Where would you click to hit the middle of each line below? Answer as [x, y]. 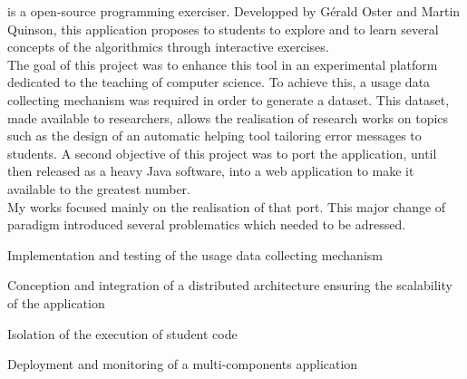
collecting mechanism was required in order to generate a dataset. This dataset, [229, 99]
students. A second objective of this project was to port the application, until [222, 153]
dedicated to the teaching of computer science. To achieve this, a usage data [219, 82]
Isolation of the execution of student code [122, 333]
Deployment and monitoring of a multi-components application [183, 364]
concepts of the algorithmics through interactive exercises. [168, 47]
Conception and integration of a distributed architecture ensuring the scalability [230, 285]
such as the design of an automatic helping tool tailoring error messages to [214, 136]
